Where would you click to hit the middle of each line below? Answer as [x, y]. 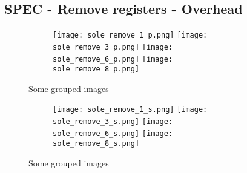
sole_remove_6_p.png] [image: [113, 59]
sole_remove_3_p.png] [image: [113, 47]
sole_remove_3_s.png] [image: [113, 122]
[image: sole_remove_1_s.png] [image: [130, 110]
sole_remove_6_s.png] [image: [113, 133]
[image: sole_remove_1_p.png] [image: [130, 35]
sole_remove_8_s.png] [96, 144]
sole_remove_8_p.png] [96, 69]
